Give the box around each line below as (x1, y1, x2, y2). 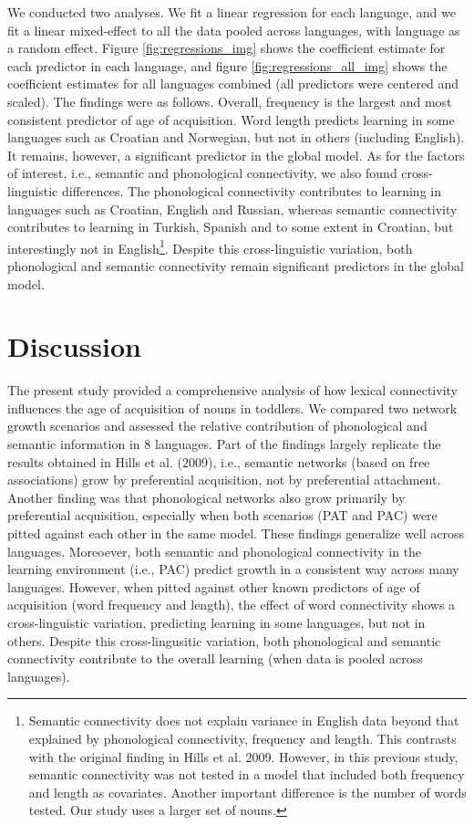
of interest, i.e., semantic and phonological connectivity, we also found (7, 163, 397, 183)
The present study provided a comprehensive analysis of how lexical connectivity (7, 381, 458, 400)
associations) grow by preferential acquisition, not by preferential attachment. (7, 470, 441, 489)
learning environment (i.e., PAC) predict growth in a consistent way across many (7, 559, 459, 579)
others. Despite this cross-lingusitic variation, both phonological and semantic (7, 631, 441, 650)
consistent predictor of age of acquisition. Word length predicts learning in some (7, 110, 455, 129)
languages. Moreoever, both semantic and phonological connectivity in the (7, 541, 422, 560)
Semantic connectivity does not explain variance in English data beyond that (28, 711, 459, 730)
